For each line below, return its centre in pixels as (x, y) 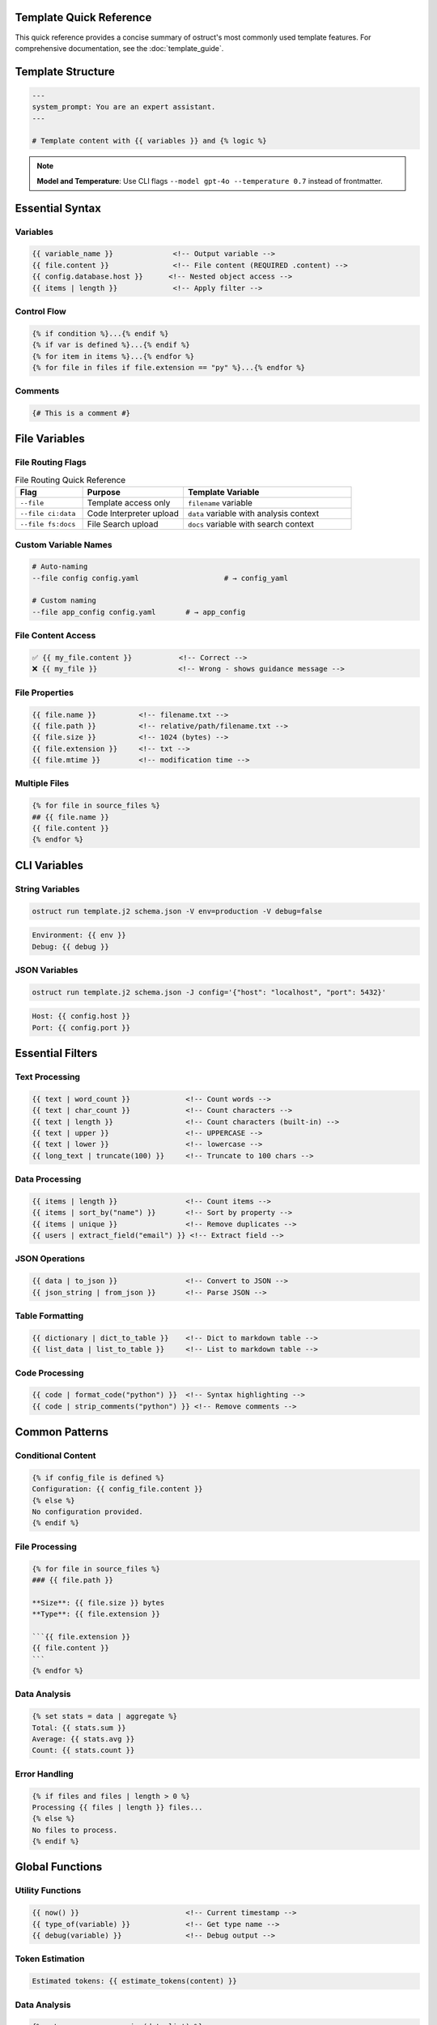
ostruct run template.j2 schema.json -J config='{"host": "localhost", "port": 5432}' (209, 992)
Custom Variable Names (64, 544)
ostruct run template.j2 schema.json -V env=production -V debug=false (177, 911)
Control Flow (40, 311)
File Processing (46, 1546)
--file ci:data (48, 513)
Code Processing (49, 1373)
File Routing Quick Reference (70, 480)
